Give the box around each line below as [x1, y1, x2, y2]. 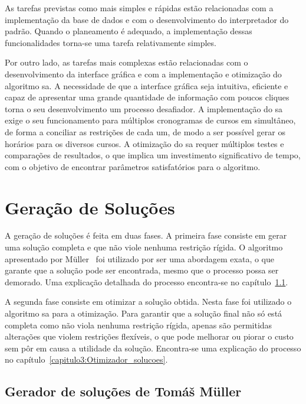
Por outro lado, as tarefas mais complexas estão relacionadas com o [5, 56, 248, 69]
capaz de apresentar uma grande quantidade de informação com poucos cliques [5, 91, 289, 103]
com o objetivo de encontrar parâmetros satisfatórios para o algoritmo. [5, 160, 261, 172]
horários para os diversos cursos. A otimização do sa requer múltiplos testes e [5, 137, 284, 149]
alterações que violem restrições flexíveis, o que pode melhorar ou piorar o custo [5, 330, 294, 343]
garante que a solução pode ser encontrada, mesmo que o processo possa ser [5, 264, 279, 276]
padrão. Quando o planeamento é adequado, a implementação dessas [5, 25, 252, 37]
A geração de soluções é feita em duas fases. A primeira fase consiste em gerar [5, 229, 287, 242]
